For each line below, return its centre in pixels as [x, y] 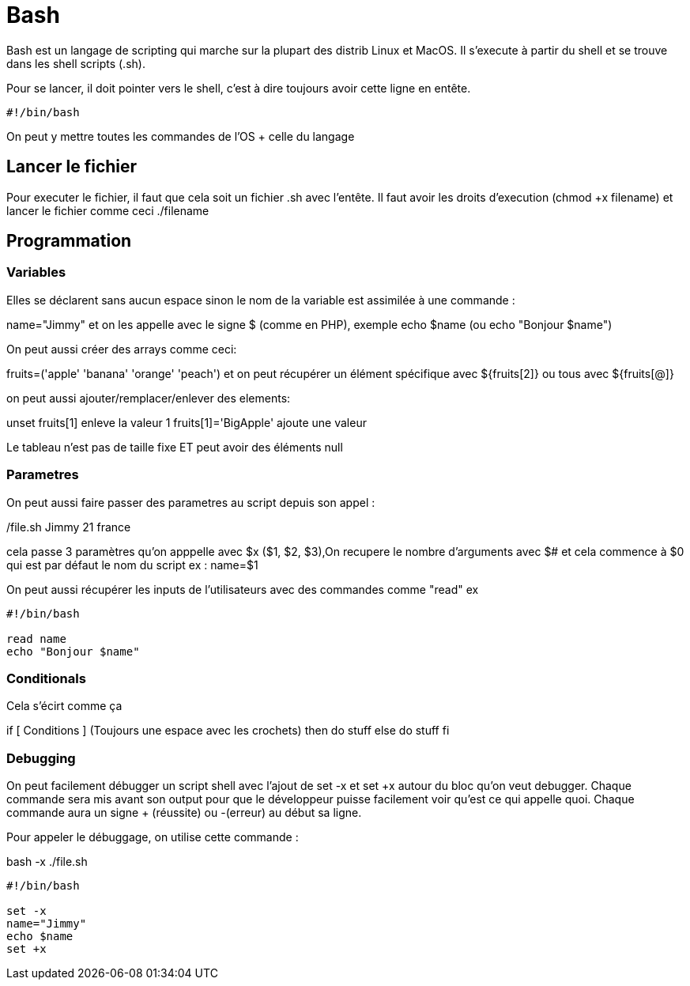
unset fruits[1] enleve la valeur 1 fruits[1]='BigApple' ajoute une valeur [187, 422]
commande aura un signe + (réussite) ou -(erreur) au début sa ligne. [184, 813]
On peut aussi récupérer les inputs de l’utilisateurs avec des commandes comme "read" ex [243, 589]
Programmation [69, 241]
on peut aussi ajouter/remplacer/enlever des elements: [149, 398]
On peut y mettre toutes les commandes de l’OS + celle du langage [181, 136]
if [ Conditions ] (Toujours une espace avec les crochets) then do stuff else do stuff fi [228, 731]
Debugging [41, 758]
